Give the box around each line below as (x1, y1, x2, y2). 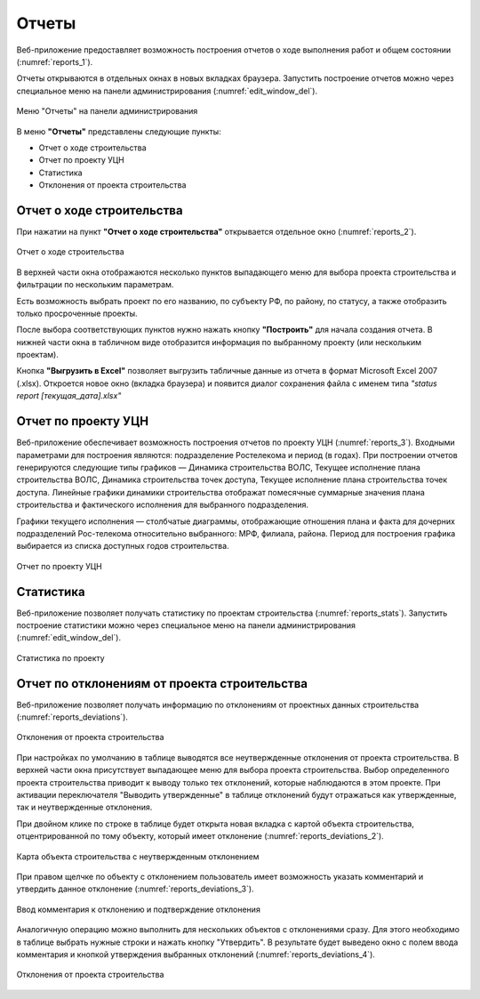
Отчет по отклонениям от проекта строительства (16, 676, 308, 691)
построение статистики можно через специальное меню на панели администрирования (16, 619, 356, 631)
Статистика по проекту (16, 652, 106, 663)
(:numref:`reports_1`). (16, 56, 93, 67)
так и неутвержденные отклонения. (16, 802, 153, 813)
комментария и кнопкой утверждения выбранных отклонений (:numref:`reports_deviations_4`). (16, 948, 375, 960)
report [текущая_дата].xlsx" (16, 391, 122, 401)
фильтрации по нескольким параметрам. (16, 279, 174, 290)
